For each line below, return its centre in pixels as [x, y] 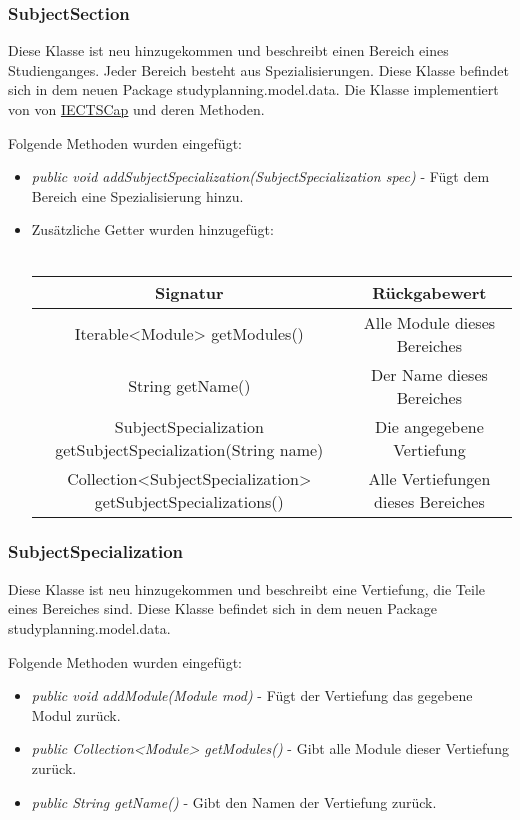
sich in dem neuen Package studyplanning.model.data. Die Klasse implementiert [253, 89]
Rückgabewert [429, 292]
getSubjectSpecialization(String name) [189, 449]
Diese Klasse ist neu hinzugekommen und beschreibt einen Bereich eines [228, 50]
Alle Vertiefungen [429, 478]
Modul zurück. [76, 714]
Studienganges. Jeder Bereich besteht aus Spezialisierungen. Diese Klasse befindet [258, 69]
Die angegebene [429, 426]
